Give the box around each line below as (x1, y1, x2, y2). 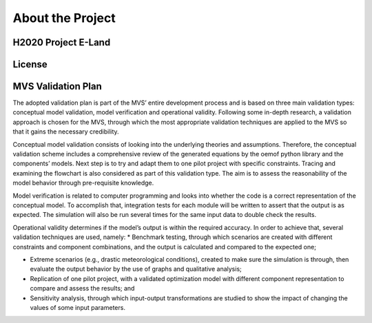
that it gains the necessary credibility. (12, 127, 120, 136)
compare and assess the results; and (30, 284, 135, 293)
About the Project (12, 10, 116, 25)
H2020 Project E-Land (12, 37, 111, 48)
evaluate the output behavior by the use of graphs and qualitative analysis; (30, 265, 242, 273)
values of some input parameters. (30, 303, 125, 311)
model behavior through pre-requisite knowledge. (12, 179, 154, 187)
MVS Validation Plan (12, 81, 103, 92)
